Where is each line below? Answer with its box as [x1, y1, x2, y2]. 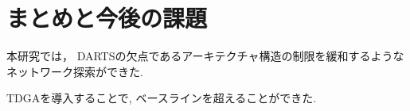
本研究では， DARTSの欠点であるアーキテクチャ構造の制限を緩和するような [6, 48, 404, 64]
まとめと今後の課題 [6, 2, 208, 34]
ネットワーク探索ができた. [6, 63, 143, 79]
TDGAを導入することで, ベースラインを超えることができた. [6, 90, 317, 106]
